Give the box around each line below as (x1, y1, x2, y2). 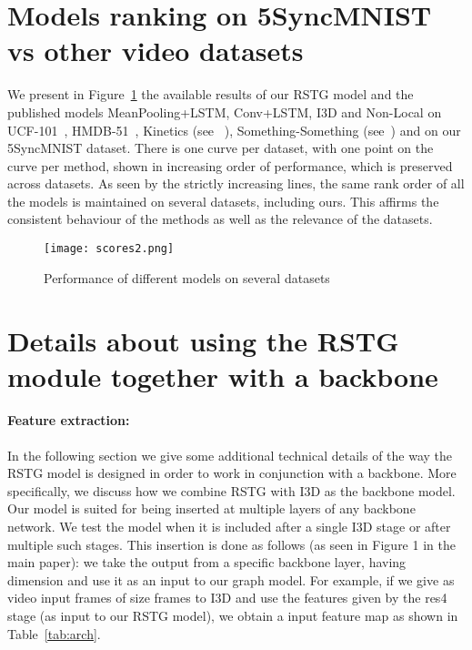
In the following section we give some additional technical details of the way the (7, 445, 453, 464)
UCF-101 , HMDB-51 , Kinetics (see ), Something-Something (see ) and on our (7, 120, 461, 139)
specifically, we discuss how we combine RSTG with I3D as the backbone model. (7, 481, 456, 500)
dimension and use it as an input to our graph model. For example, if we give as (7, 570, 455, 589)
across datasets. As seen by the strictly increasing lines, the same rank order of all (7, 174, 465, 193)
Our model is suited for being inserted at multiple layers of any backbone (7, 499, 416, 518)
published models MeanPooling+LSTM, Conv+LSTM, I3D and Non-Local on (7, 102, 442, 121)
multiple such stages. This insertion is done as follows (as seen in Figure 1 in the (7, 534, 456, 554)
